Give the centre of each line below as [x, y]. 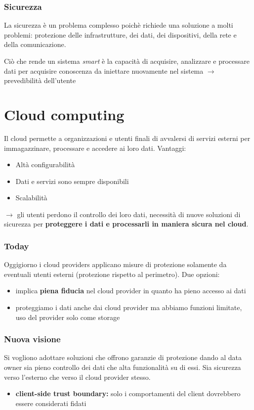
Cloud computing [64, 114]
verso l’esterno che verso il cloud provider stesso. [77, 377]
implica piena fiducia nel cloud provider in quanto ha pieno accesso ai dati [131, 291]
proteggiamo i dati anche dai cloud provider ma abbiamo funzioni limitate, [129, 307]
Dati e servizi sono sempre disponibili [72, 181]
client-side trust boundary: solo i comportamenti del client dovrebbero [128, 393]
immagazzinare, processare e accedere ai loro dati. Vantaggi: [95, 148]
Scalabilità [31, 198]
